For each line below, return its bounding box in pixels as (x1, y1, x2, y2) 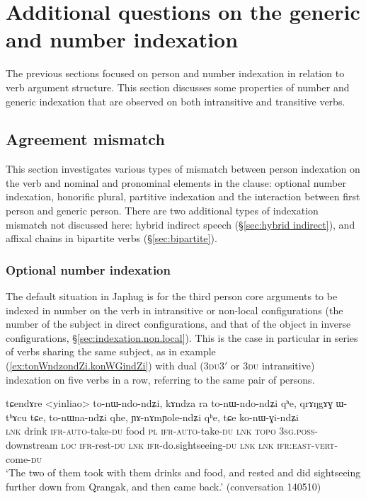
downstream (6, 437, 58, 452)
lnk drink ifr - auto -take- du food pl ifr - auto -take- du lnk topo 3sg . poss (6, 423, 315, 438)
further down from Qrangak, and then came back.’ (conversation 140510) (6, 478, 321, 493)
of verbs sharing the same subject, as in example (6, 344, 216, 359)
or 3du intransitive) (230, 358, 315, 373)
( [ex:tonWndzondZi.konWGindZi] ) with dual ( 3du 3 (6, 358, 224, 373)
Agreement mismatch (6, 128, 165, 150)
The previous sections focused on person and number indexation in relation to (6, 66, 345, 81)
